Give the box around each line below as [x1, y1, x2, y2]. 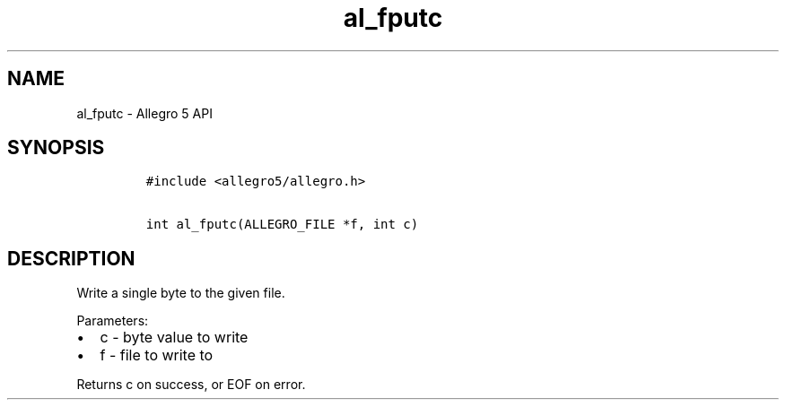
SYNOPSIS [7, 136, 105, 160]
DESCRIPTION [7, 247, 135, 270]
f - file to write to [100, 346, 214, 365]
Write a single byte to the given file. [76, 285, 285, 301]
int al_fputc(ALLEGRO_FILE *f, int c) [145, 217, 419, 232]
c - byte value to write [100, 328, 249, 347]
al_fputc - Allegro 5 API [76, 105, 213, 121]
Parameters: [76, 313, 149, 329]
